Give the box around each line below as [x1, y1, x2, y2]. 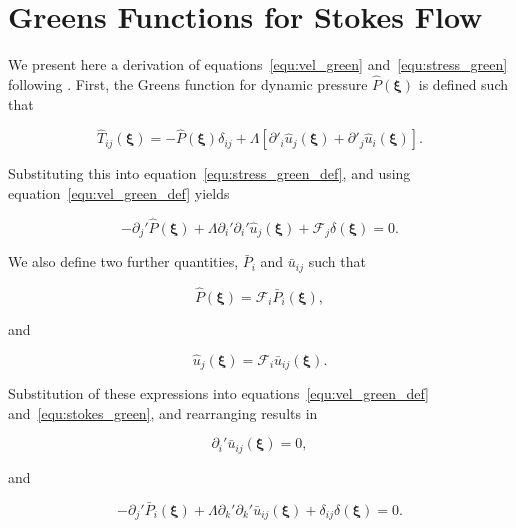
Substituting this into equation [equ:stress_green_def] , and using [8, 163, 411, 184]
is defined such [418, 73, 509, 94]
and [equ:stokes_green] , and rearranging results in [8, 402, 318, 423]
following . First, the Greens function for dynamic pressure [8, 73, 368, 94]
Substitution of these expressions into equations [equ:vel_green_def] [8, 383, 429, 404]
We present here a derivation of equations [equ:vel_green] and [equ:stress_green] [8, 54, 508, 75]
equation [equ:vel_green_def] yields [8, 182, 230, 203]
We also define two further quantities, [8, 251, 239, 272]
